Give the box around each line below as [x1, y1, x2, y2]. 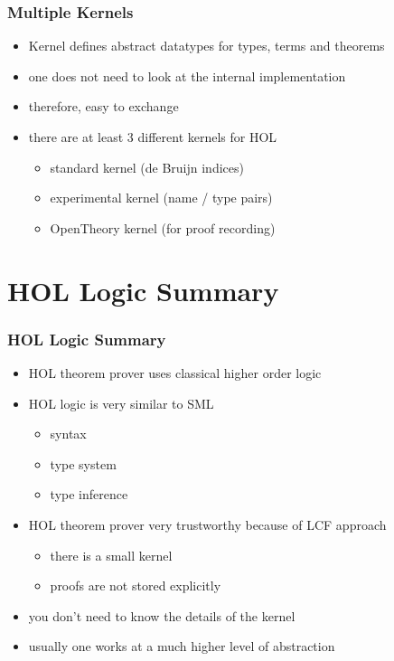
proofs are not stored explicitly [50, 576, 221, 595]
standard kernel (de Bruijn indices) [50, 157, 244, 176]
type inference [50, 485, 128, 504]
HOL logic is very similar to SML [28, 393, 214, 412]
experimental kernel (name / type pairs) [50, 188, 273, 207]
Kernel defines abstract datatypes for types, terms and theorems [28, 36, 385, 55]
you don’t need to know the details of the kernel [28, 606, 295, 625]
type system [50, 454, 117, 473]
